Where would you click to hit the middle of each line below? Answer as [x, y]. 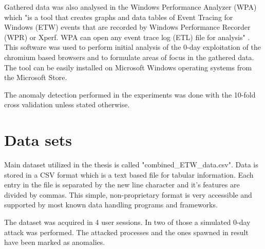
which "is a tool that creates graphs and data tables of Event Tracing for [119, 17]
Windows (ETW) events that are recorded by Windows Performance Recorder [127, 27]
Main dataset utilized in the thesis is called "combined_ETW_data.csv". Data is [131, 165]
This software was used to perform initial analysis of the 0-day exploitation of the [132, 47]
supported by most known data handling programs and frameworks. [111, 205]
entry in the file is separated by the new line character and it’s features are [122, 185]
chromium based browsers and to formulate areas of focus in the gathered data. [129, 57]
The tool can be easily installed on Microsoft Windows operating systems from [128, 67]
